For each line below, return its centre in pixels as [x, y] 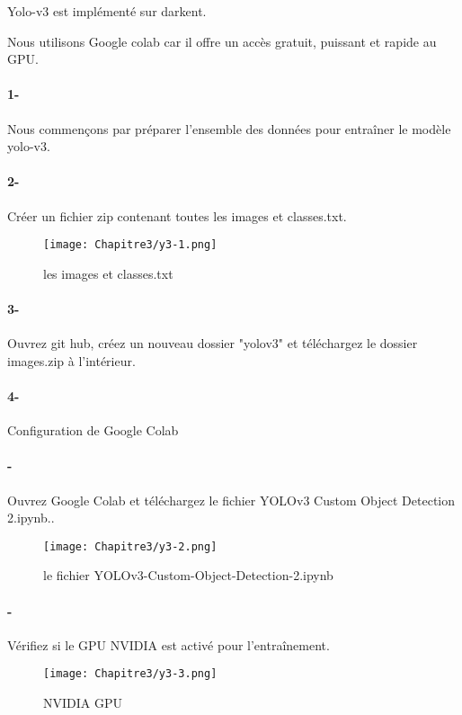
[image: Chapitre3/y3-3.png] [130, 674]
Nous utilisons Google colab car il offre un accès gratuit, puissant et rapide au [222, 41]
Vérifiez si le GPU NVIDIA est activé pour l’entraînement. [169, 644]
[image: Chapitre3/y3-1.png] [130, 245]
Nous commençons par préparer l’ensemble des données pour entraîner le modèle [229, 128]
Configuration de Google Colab [93, 430]
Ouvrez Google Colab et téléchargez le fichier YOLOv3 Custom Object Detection [231, 500]
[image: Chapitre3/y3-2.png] [130, 546]
